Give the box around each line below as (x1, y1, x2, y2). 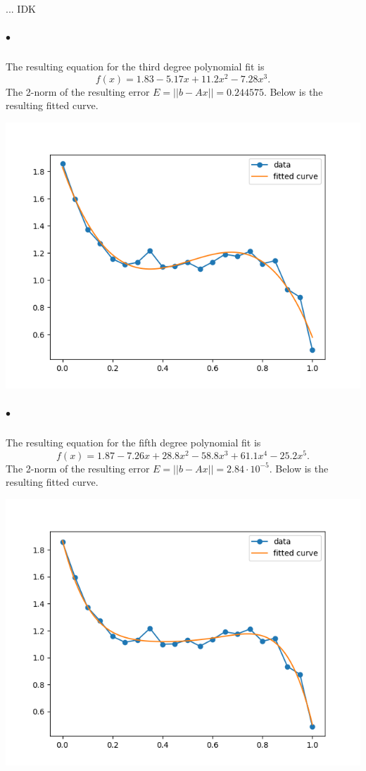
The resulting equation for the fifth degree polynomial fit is (6, 435, 261, 450)
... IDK (6, 1, 36, 15)
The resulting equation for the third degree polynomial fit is (6, 59, 265, 74)
